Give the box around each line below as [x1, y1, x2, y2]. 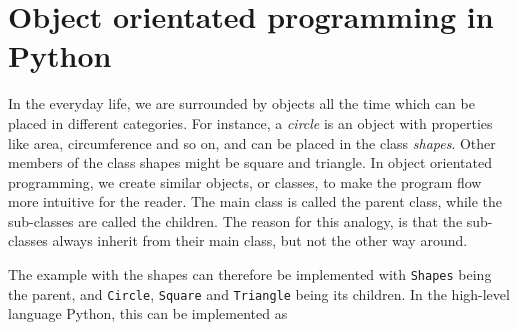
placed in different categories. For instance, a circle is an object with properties [8, 112, 493, 133]
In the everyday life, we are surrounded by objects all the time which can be [8, 93, 475, 114]
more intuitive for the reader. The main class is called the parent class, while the [8, 191, 503, 212]
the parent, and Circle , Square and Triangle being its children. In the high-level [8, 283, 510, 304]
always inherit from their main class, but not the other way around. [52, 230, 468, 251]
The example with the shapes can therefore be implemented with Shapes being [8, 264, 492, 285]
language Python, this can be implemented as [8, 303, 288, 324]
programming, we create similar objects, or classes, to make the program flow [8, 171, 482, 192]
